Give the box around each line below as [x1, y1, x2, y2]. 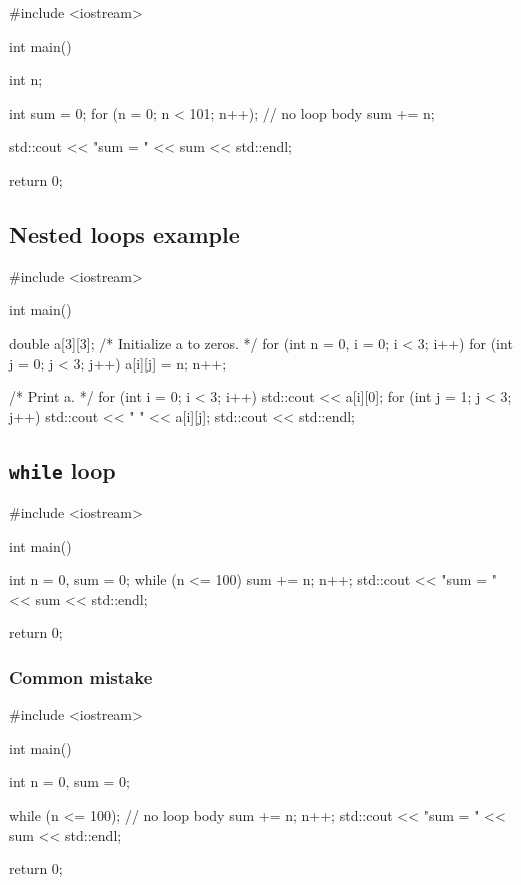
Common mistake [9, 665, 153, 689]
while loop [9, 454, 116, 485]
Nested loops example [9, 218, 240, 249]
